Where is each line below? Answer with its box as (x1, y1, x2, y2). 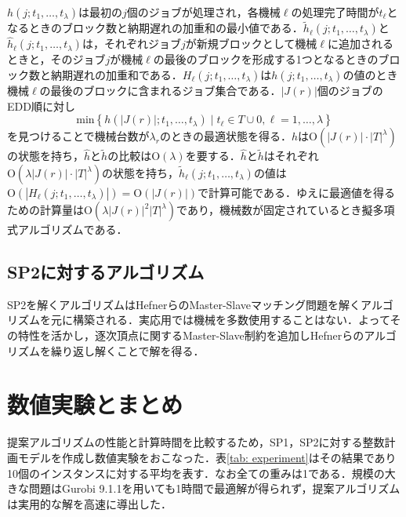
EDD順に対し (7, 97, 75, 114)
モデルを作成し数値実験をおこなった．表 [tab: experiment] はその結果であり (17, 449, 397, 465)
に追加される (327, 35, 393, 52)
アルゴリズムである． (17, 221, 128, 238)
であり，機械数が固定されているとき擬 (176, 202, 373, 218)
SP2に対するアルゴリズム (7, 260, 205, 284)
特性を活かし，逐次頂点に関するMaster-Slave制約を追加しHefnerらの (17, 327, 364, 344)
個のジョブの (317, 82, 383, 99)
